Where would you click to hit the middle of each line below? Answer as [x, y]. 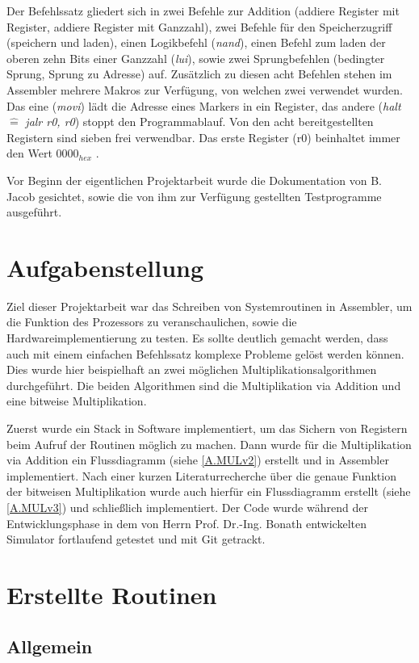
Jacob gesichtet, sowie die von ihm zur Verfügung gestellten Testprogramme [194, 196]
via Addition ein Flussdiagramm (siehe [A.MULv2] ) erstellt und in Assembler [198, 460]
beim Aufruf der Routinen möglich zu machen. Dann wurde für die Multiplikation [209, 444]
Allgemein [50, 646]
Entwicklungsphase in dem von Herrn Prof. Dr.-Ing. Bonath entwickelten [186, 523]
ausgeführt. [34, 212]
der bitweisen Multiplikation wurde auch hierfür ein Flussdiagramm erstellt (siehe [209, 491]
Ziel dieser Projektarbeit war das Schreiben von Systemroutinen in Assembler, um [209, 306]
